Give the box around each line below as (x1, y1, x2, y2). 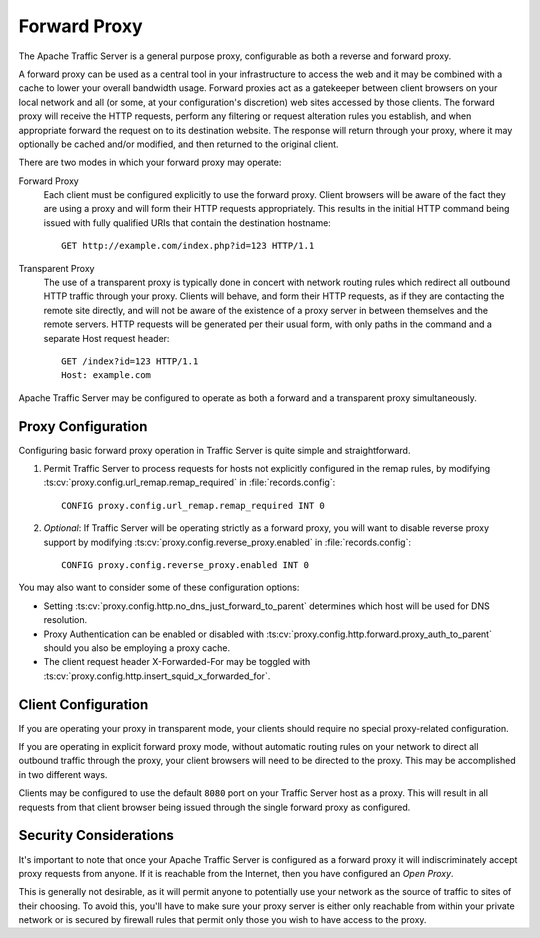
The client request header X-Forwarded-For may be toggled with (43, 656, 311, 668)
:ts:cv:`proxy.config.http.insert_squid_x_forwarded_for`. (43, 670, 271, 682)
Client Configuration (18, 696, 149, 713)
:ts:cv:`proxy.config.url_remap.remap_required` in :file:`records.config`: (43, 476, 336, 489)
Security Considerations (18, 827, 175, 844)
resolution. (43, 614, 88, 626)
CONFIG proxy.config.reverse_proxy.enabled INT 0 (61, 560, 310, 570)
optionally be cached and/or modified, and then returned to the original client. (18, 138, 339, 150)
